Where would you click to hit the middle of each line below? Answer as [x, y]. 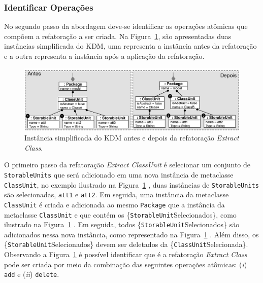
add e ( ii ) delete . [32, 274]
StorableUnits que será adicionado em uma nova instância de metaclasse [119, 174]
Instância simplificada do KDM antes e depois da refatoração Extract [132, 138]
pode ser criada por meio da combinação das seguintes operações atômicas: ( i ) [126, 264]
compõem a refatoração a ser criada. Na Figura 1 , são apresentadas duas [118, 36]
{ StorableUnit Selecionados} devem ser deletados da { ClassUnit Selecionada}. [126, 244]
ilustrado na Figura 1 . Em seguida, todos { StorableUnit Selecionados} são [122, 224]
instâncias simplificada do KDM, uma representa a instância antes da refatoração [130, 46]
